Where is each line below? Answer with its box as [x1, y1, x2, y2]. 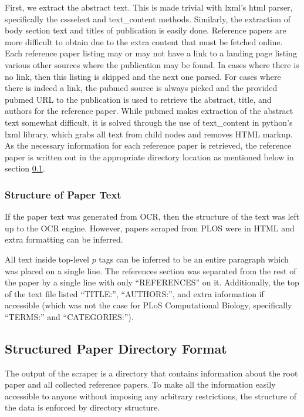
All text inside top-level [5, 253, 89, 265]
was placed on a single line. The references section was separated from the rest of [5, 264, 296, 277]
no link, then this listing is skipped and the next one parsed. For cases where [5, 70, 281, 82]
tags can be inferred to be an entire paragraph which [99, 253, 289, 265]
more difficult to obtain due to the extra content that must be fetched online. [5, 35, 283, 48]
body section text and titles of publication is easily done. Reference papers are [5, 24, 286, 36]
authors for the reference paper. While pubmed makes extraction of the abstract [5, 105, 293, 117]
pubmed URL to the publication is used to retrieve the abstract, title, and [5, 93, 272, 105]
